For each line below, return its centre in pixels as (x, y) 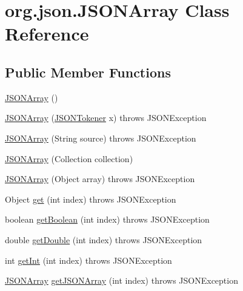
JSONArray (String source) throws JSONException (101, 138)
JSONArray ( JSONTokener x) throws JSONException (106, 118)
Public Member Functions (88, 72)
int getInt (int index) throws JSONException (88, 260)
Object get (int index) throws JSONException (91, 199)
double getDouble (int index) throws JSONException (104, 239)
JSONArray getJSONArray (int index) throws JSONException (121, 280)
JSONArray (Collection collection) (69, 158)
